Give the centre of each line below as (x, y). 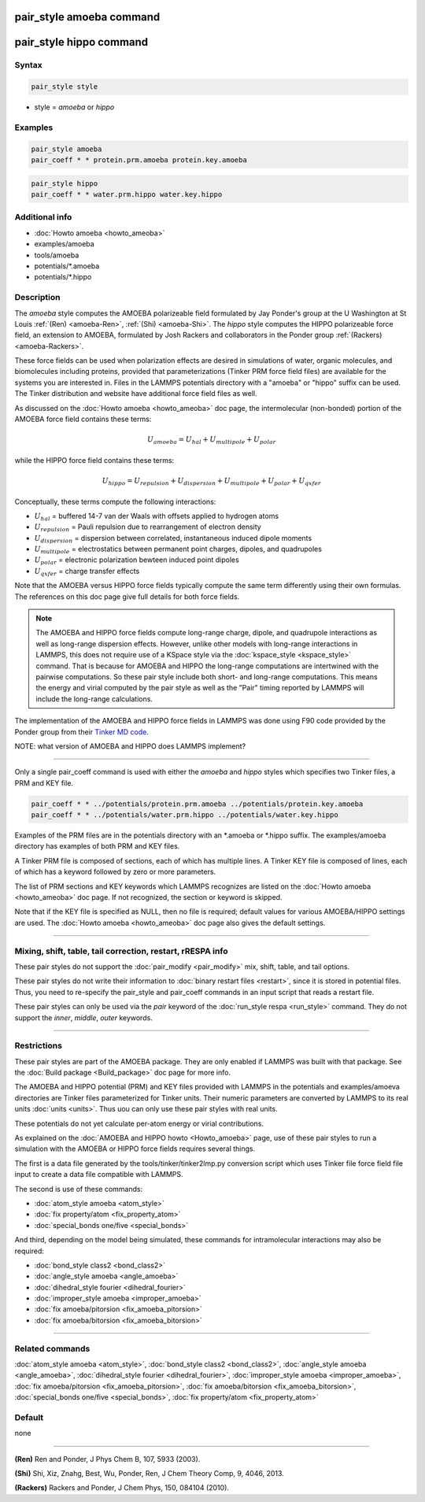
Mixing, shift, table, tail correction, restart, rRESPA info (121, 951)
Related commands (52, 1348)
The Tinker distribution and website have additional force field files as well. (136, 394)
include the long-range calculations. (94, 699)
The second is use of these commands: (79, 1189)
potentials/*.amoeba (67, 266)
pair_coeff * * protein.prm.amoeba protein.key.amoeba (139, 160)
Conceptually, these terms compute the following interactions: (115, 501)
